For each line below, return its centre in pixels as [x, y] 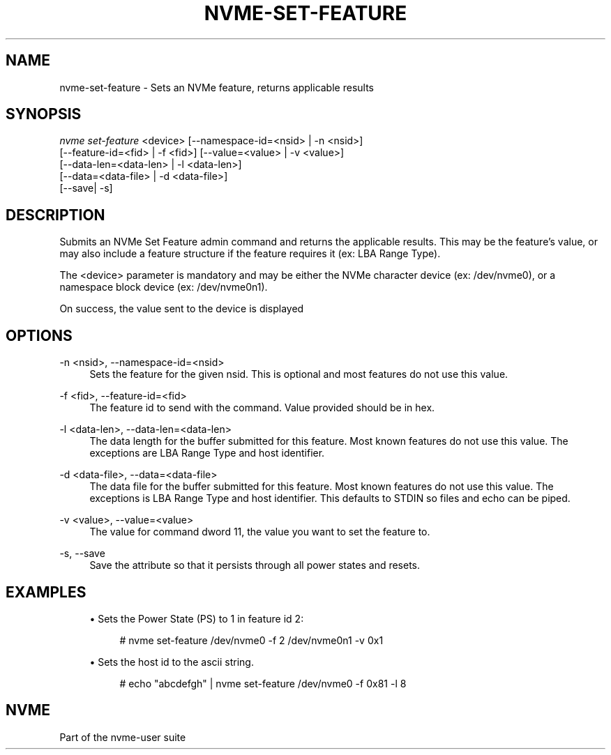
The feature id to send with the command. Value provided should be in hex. [262, 408]
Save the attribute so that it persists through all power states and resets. [255, 565]
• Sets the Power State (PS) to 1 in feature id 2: [197, 618]
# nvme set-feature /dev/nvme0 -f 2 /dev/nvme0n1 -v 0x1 [251, 640]
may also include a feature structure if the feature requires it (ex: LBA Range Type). [250, 254]
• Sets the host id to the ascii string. [172, 662]
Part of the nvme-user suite [123, 737]
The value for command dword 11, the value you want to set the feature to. [260, 532]
